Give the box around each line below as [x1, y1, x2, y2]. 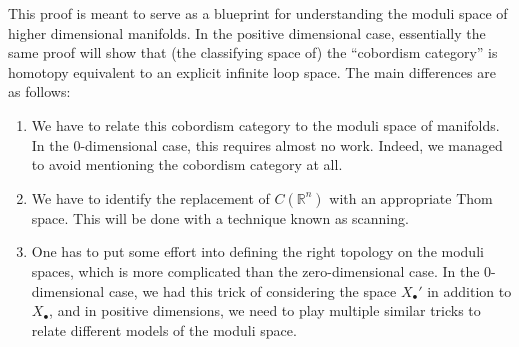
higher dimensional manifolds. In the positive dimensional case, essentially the [8, 22, 486, 43]
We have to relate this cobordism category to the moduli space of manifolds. [31, 114, 500, 135]
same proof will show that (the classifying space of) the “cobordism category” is [8, 42, 498, 63]
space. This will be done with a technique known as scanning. [31, 207, 409, 228]
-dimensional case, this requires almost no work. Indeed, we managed [80, 134, 503, 155]
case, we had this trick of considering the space [108, 280, 397, 301]
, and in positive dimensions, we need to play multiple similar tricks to [49, 300, 481, 321]
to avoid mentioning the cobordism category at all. [31, 154, 343, 175]
